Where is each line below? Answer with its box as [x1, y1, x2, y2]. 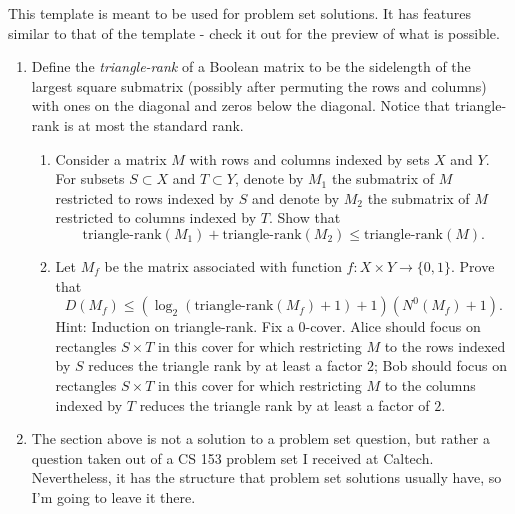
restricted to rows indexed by [55, 187, 234, 208]
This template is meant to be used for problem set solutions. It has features [8, 3, 472, 23]
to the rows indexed [384, 335, 506, 356]
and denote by [251, 187, 340, 208]
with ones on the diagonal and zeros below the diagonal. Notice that [31, 95, 451, 116]
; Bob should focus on [374, 355, 508, 376]
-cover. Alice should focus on [305, 316, 481, 337]
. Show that [268, 207, 341, 228]
